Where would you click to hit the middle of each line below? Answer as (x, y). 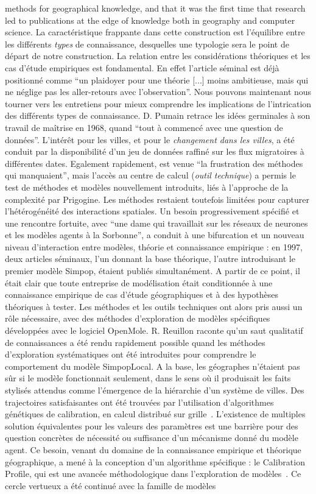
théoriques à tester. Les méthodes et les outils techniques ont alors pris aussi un (154, 306)
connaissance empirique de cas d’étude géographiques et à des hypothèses (142, 295)
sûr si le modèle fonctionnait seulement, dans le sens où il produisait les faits (148, 378)
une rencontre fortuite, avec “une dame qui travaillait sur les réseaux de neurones (156, 223)
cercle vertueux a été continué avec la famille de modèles (111, 485)
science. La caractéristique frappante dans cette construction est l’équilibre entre (155, 32)
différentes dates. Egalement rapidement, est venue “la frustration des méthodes (154, 163)
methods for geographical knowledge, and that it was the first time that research (155, 8)
